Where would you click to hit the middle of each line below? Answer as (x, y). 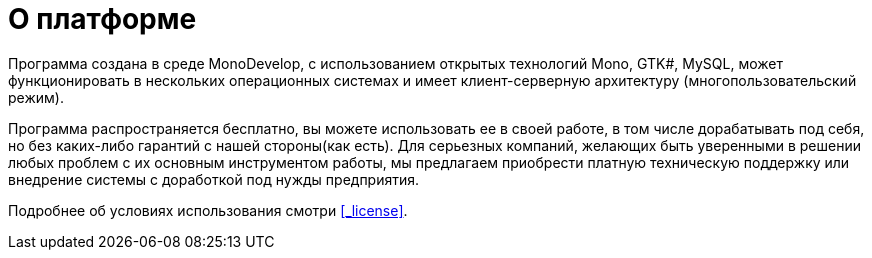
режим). (36, 97)
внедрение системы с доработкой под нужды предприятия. (214, 179)
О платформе (102, 19)
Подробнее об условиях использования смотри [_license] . (208, 210)
